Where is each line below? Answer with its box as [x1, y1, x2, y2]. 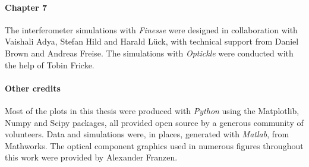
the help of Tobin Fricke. [5, 58, 94, 71]
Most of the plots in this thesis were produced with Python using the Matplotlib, [5, 104, 299, 116]
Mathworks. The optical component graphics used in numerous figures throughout [5, 139, 304, 152]
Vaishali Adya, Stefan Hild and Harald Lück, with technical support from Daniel [5, 35, 299, 48]
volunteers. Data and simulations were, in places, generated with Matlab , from [5, 128, 289, 140]
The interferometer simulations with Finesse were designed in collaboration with [5, 23, 298, 36]
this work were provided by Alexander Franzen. [5, 151, 178, 163]
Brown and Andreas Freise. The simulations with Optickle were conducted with [5, 46, 294, 59]
